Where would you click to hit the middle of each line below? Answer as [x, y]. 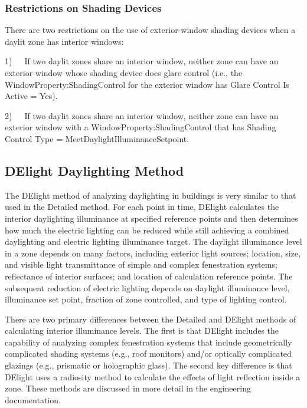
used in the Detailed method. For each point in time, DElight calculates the [142, 207]
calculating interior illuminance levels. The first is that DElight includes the [142, 330]
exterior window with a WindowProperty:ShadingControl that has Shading [141, 127]
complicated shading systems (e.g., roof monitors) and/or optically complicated [148, 353]
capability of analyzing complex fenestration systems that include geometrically [148, 342]
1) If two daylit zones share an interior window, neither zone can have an [142, 61]
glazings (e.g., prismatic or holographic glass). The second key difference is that [148, 365]
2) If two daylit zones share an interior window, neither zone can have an [142, 115]
